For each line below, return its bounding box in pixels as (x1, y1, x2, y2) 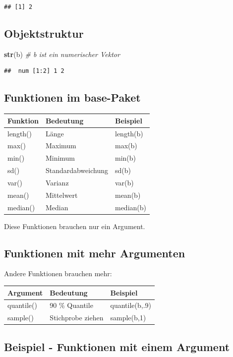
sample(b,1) (110, 312, 146, 323)
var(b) (115, 177, 134, 187)
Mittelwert (45, 189, 78, 200)
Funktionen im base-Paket (4, 90, 141, 105)
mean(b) (115, 189, 141, 200)
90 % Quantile (50, 300, 93, 310)
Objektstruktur (4, 25, 84, 41)
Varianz (45, 177, 69, 187)
